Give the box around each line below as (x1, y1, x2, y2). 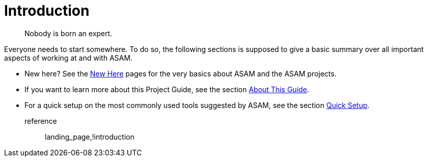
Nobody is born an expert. (24, 29, 113, 38)
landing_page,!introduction (45, 132, 135, 141)
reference (24, 116, 57, 125)
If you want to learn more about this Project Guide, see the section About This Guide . (24, 85, 309, 94)
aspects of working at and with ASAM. (4, 53, 132, 62)
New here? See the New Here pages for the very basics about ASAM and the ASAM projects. (24, 69, 337, 78)
